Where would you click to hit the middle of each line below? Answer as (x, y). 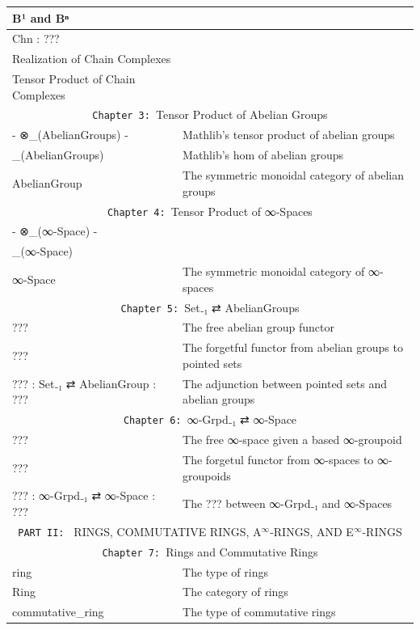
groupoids (207, 475)
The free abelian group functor (259, 327)
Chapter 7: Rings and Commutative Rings (210, 551)
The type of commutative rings (259, 612)
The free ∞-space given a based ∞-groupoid (292, 440)
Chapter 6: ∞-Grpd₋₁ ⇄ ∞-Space (210, 419)
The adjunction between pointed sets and (285, 383)
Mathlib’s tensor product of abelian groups (289, 135)
